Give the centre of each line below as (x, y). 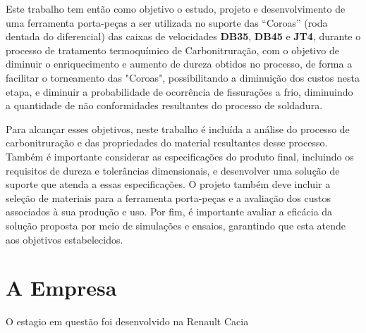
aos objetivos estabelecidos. (65, 239)
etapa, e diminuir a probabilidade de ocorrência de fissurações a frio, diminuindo (179, 91)
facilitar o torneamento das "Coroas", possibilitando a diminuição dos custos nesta (183, 77)
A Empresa (61, 288)
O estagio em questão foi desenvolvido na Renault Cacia (127, 321)
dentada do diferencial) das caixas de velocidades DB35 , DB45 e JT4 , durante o (183, 36)
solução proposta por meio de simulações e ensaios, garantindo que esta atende (176, 225)
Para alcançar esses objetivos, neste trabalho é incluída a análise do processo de (178, 128)
